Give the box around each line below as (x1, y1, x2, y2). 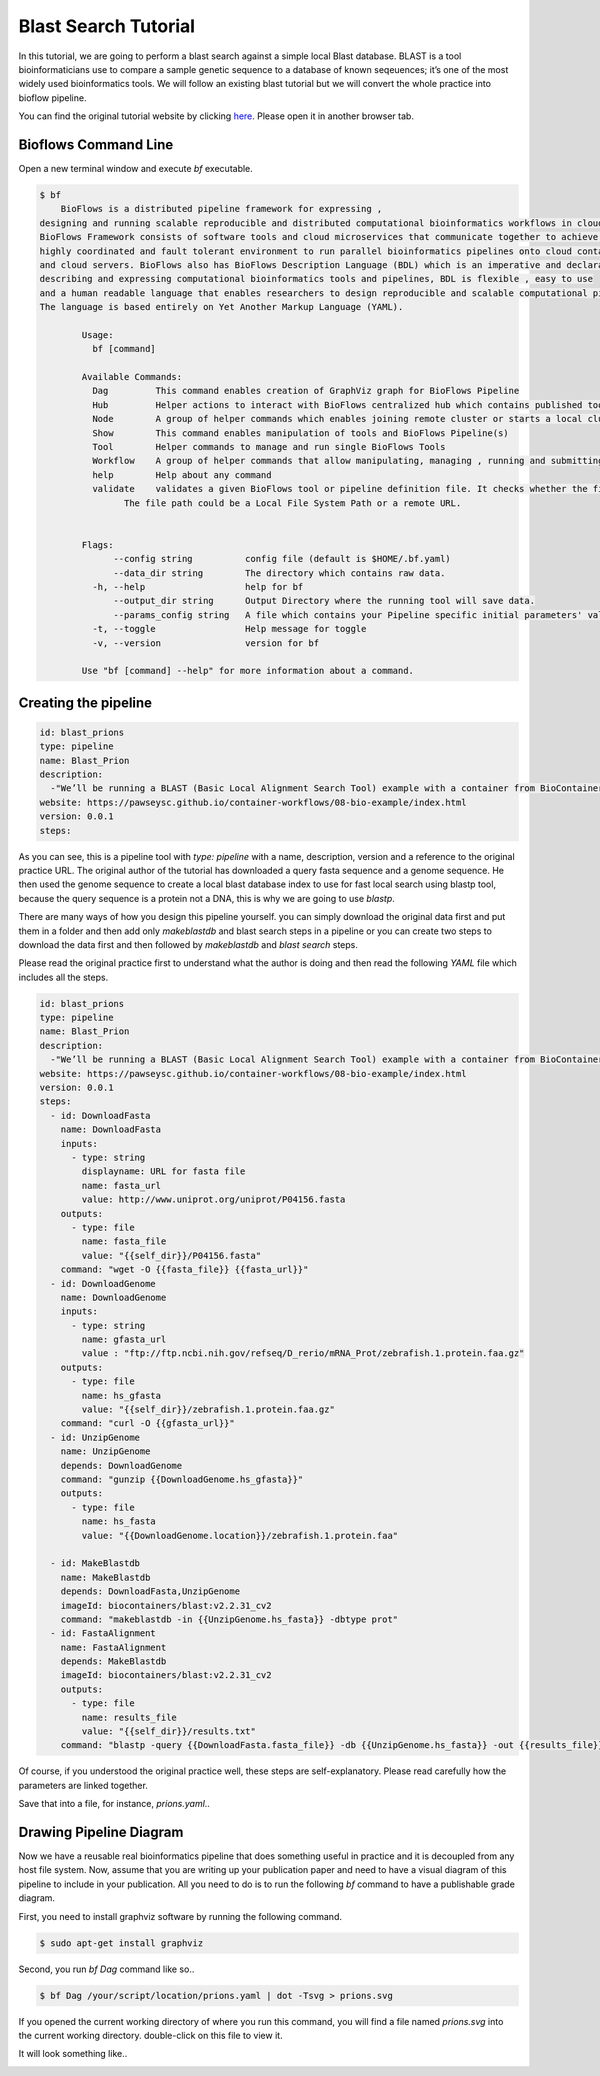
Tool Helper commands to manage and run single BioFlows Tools (91, 441, 446, 453)
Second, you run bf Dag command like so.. (18, 1963, 195, 1975)
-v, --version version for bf (91, 637, 320, 649)
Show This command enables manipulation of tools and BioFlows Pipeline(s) (91, 427, 509, 439)
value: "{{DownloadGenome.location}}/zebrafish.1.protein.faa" (81, 1530, 399, 1541)
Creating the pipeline (18, 694, 153, 711)
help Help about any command (91, 469, 272, 480)
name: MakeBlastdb (60, 1571, 151, 1583)
